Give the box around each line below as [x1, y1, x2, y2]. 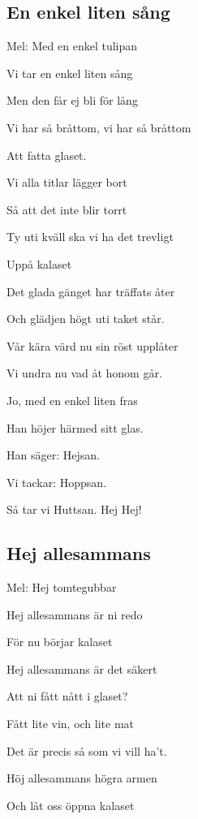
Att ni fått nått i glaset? [6, 688, 128, 705]
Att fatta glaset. [6, 146, 87, 163]
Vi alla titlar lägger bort [6, 174, 127, 191]
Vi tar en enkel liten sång [6, 64, 133, 81]
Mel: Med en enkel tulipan [6, 37, 138, 54]
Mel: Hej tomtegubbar [6, 579, 117, 596]
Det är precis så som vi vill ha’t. [6, 742, 167, 759]
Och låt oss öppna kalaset [6, 796, 135, 813]
